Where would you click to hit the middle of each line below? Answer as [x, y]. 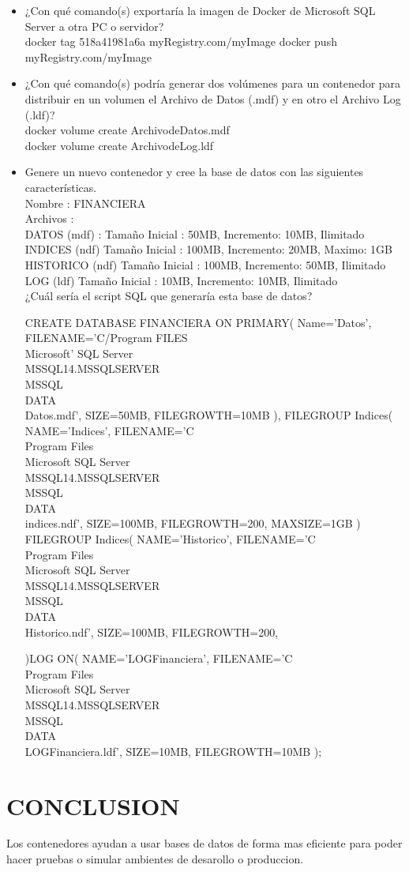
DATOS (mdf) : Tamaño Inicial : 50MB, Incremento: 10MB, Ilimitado [195, 233]
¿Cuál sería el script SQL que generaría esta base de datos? [169, 296]
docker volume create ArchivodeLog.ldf [119, 145]
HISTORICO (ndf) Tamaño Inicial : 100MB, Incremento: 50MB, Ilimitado [205, 264]
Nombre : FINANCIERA [85, 203]
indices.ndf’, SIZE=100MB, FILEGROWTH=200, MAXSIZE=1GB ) [193, 523]
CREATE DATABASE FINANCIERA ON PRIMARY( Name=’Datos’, [198, 322]
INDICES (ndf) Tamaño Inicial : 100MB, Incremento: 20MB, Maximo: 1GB [208, 249]
